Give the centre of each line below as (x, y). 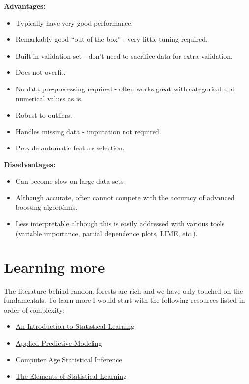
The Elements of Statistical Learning (71, 376)
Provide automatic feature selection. (70, 148)
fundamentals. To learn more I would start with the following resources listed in (124, 300)
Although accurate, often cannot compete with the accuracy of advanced (125, 197)
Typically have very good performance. (74, 22)
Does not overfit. (41, 72)
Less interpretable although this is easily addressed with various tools (120, 223)
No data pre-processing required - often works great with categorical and (125, 88)
